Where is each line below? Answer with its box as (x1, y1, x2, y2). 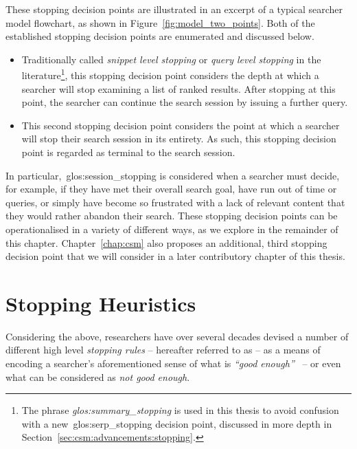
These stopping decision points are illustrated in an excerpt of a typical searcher (5, 2, 343, 16)
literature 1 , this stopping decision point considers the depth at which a (21, 66, 319, 83)
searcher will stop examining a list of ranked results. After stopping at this (21, 81, 336, 96)
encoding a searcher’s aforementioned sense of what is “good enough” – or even (5, 356, 341, 371)
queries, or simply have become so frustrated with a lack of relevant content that (5, 195, 345, 209)
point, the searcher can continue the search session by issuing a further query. (21, 95, 348, 109)
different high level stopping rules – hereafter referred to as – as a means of (5, 342, 321, 357)
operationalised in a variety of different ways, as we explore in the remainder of (5, 221, 338, 236)
